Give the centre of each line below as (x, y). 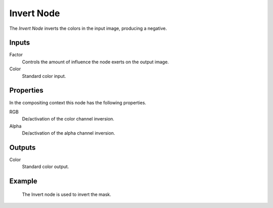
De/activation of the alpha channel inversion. (69, 133)
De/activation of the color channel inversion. (68, 119)
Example (23, 181)
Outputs (22, 148)
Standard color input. (44, 76)
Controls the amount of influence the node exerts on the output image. (96, 62)
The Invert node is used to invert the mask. (66, 194)
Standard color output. (45, 167)
